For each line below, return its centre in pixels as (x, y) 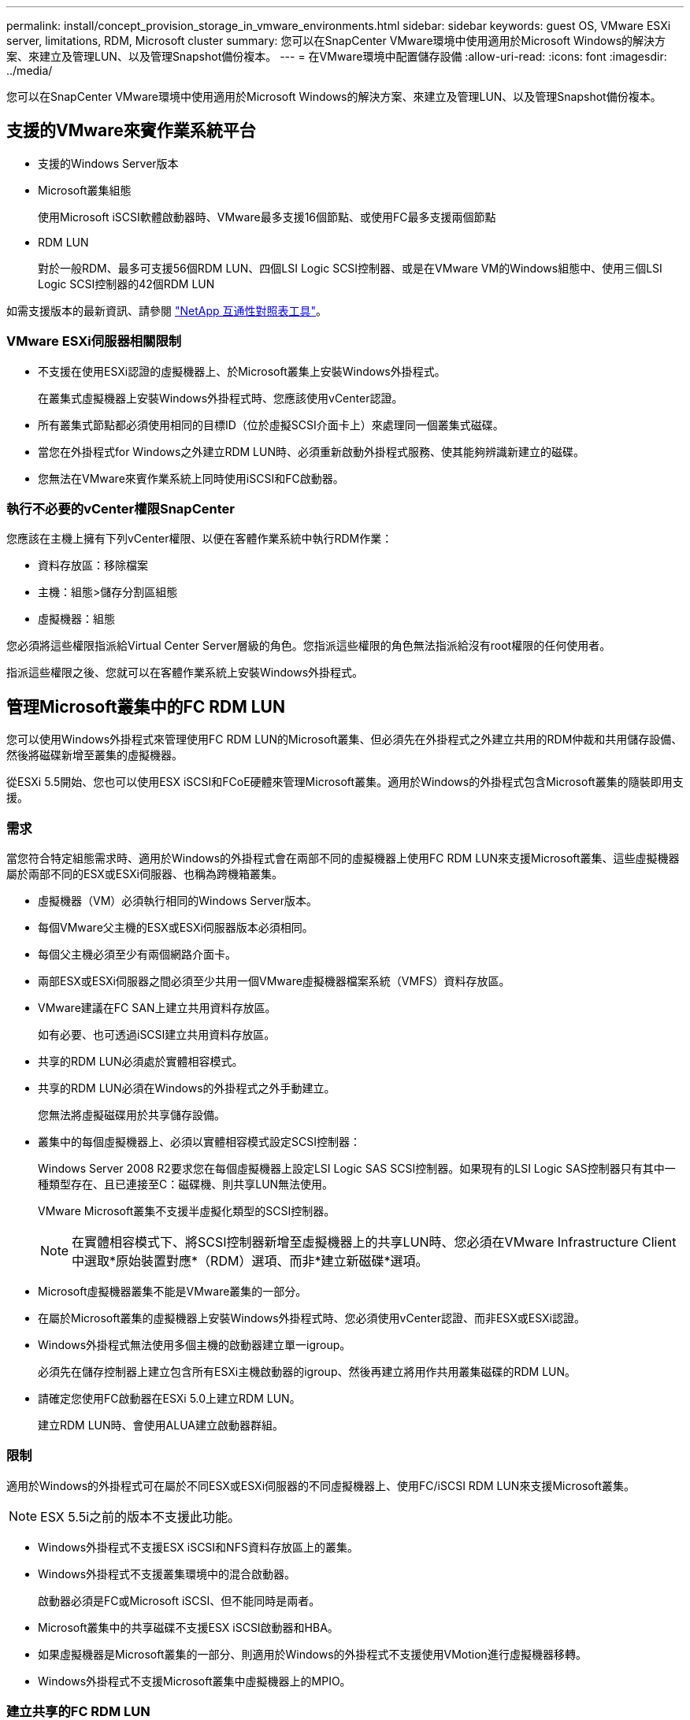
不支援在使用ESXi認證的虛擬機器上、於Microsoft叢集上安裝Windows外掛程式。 (242, 371)
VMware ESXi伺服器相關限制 (94, 341)
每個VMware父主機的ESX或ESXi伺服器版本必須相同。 (176, 927)
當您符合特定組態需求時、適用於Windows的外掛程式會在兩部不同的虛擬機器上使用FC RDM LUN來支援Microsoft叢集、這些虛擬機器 (343, 858)
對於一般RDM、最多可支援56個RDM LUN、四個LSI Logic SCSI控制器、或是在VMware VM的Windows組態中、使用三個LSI (350, 268)
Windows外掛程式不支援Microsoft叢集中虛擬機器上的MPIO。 (195, 1681)
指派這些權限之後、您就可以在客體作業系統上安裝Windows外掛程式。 (185, 673)
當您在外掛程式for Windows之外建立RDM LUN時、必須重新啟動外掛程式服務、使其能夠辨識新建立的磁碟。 (311, 451)
